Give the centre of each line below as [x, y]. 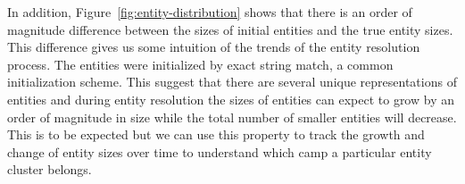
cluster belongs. [50, 169]
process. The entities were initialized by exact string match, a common [200, 64]
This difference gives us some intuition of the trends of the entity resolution [214, 47]
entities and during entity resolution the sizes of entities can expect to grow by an [231, 99]
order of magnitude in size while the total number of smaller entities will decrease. [232, 117]
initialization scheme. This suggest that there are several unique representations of [232, 82]
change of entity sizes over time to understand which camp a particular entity [220, 151]
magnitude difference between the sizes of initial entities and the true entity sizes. [230, 29]
